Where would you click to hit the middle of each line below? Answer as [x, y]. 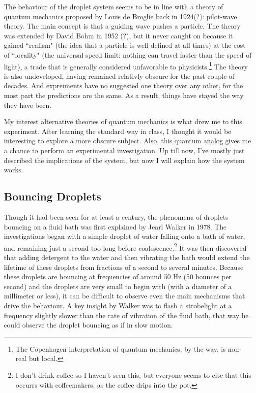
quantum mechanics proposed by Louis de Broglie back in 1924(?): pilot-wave [121, 16]
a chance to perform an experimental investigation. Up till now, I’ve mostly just [124, 150]
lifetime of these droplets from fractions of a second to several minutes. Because [124, 267]
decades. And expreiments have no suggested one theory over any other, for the [124, 85]
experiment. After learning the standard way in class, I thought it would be [118, 131]
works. [14, 170]
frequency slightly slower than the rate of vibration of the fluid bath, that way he [126, 315]
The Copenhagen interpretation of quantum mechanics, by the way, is [121, 348]
